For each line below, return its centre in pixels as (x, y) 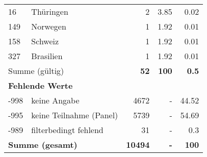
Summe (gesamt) (43, 145)
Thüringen (50, 11)
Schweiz (45, 41)
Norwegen (49, 26)
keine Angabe (55, 100)
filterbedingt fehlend (67, 130)
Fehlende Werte (41, 85)
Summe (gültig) (36, 71)
